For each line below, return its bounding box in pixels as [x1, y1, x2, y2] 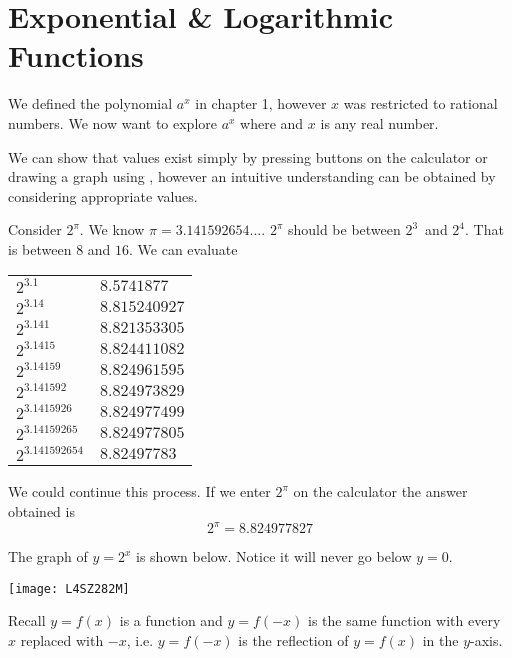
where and [240, 112, 304, 133]
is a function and [119, 610, 223, 631]
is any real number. [320, 112, 439, 133]
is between [8, 238, 72, 259]
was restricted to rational [343, 93, 498, 114]
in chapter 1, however [195, 93, 327, 114]
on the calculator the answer [293, 481, 468, 502]
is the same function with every [308, 610, 501, 631]
